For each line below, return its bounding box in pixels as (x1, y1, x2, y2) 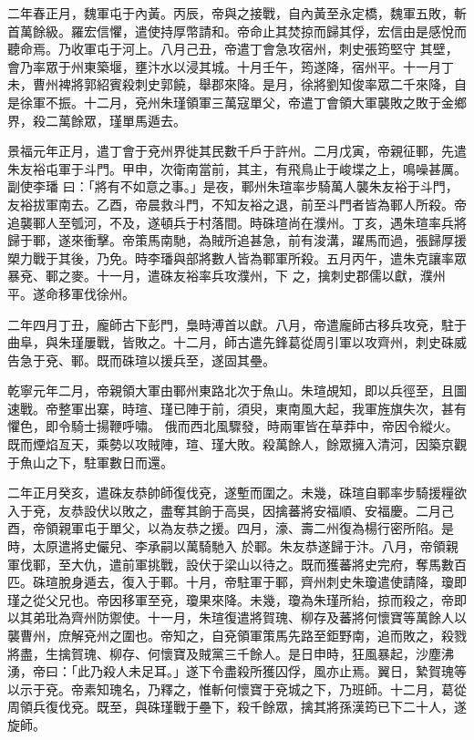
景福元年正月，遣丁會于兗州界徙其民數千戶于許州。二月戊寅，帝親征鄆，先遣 (7, 141, 467, 160)
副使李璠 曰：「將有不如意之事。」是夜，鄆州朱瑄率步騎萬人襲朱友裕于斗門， (7, 177, 459, 196)
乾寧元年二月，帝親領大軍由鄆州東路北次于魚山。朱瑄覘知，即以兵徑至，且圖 (7, 381, 467, 400)
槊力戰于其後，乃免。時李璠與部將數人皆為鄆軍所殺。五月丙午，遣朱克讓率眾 (7, 248, 467, 267)
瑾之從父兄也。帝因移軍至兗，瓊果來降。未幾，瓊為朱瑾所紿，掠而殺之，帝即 (7, 590, 467, 609)
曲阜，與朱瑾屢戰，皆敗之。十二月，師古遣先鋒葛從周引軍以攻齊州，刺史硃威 (7, 333, 467, 352)
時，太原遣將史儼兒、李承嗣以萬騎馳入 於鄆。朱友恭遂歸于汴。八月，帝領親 (7, 537, 459, 556)
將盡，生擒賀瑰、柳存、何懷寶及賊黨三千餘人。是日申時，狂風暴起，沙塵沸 (7, 643, 454, 663)
